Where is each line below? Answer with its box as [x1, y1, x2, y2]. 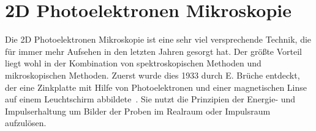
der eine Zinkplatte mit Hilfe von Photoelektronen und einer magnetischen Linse [5, 80, 307, 93]
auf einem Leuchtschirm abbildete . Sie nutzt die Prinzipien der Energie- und [5, 93, 296, 105]
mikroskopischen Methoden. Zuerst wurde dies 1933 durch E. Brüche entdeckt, [5, 68, 300, 81]
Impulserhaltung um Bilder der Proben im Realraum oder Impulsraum [5, 104, 271, 117]
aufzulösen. [5, 116, 47, 129]
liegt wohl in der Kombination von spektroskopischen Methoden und [5, 57, 261, 69]
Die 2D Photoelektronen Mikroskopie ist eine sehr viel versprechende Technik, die [5, 33, 312, 46]
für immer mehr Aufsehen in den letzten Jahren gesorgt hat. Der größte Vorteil [5, 44, 303, 57]
